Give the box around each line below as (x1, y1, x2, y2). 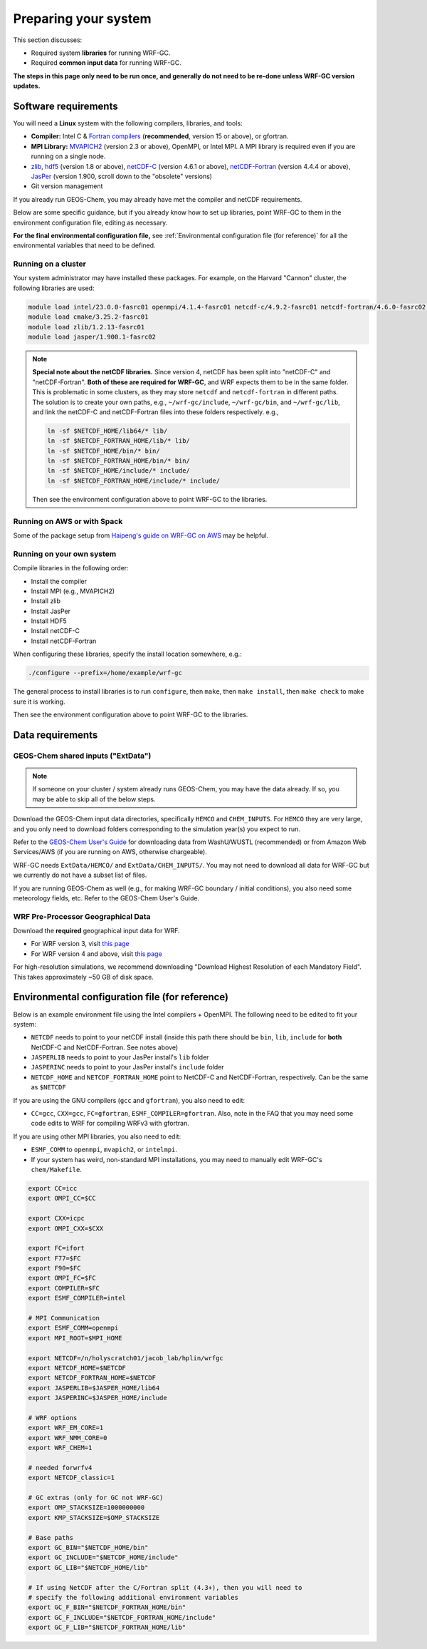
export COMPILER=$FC (28, 1284, 100, 1292)
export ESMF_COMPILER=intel (28, 1294, 126, 1303)
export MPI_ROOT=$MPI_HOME (28, 1334, 122, 1342)
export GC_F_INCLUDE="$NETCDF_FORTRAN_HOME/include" (28, 1613, 216, 1621)
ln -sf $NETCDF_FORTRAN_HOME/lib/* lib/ (47, 437, 190, 445)
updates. (13, 82, 41, 91)
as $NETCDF (31, 1083, 67, 1091)
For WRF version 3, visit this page (31, 940, 130, 948)
